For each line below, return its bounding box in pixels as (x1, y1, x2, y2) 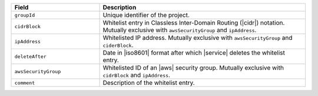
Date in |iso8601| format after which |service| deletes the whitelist (102, 49, 286, 57)
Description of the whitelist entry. (102, 79, 195, 87)
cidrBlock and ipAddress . (102, 71, 171, 79)
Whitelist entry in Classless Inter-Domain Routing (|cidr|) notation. (102, 19, 285, 26)
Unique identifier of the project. (102, 11, 190, 19)
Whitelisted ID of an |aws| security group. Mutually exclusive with (102, 64, 284, 71)
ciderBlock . (102, 41, 134, 49)
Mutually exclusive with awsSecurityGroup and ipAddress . (102, 26, 257, 34)
